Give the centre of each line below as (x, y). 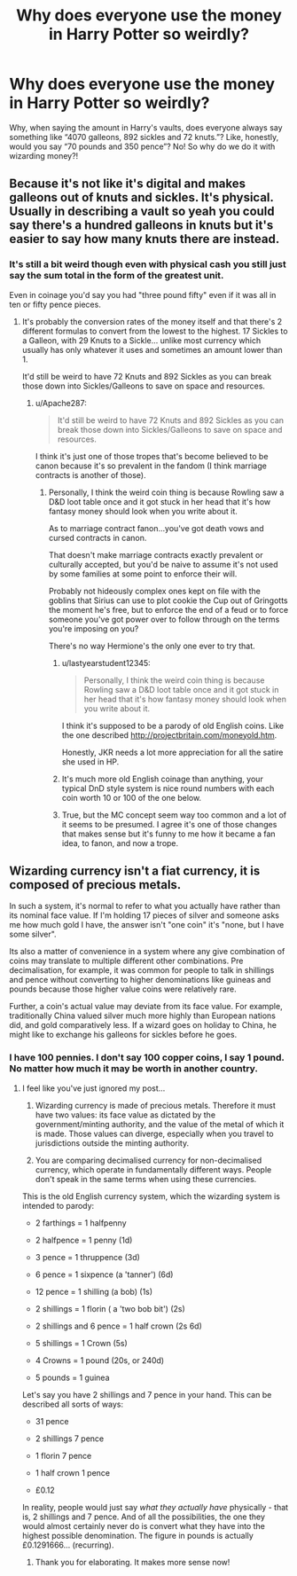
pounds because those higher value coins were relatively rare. (123, 989)
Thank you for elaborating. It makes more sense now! (133, 1562)
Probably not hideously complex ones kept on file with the (155, 591)
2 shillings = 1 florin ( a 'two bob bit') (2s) (110, 1308)
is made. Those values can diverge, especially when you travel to (154, 1133)
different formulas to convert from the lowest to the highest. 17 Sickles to (155, 331)
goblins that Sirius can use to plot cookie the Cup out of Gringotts (168, 600)
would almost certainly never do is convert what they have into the (144, 1525)
